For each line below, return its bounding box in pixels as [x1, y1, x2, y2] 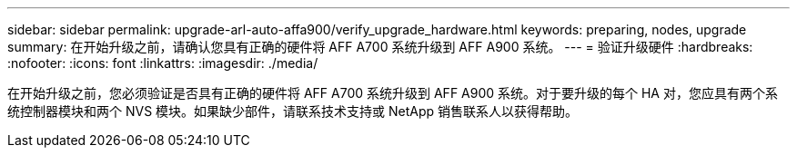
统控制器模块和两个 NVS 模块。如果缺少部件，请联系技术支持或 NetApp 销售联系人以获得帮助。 [7, 103, 579, 119]
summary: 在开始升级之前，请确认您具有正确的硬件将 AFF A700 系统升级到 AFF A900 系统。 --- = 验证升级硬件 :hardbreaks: [7, 39, 753, 54]
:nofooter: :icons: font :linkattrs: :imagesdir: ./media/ [7, 55, 318, 71]
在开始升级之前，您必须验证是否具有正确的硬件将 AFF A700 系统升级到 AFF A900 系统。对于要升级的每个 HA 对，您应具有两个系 [7, 85, 778, 101]
